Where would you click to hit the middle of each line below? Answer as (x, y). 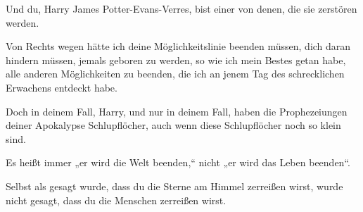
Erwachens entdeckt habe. (62, 87)
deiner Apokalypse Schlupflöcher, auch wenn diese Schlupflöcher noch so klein (173, 125)
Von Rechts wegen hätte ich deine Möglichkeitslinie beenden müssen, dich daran (178, 46)
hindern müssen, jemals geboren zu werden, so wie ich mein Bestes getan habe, (176, 60)
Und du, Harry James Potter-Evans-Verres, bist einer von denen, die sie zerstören (181, 8)
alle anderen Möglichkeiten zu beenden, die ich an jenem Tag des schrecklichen (175, 74)
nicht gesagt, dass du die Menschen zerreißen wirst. (116, 200)
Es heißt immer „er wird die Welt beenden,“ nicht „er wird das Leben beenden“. (178, 162)
